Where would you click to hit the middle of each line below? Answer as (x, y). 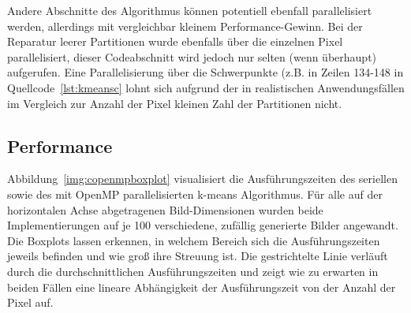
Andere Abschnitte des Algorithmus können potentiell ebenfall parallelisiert (190, 10)
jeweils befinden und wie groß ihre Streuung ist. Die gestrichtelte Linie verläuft (198, 256)
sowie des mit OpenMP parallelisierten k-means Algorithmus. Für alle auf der (195, 194)
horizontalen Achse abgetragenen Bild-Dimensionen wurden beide (165, 209)
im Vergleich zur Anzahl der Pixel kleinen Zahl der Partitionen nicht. (175, 103)
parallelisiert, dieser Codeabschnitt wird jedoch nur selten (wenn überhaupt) (192, 56)
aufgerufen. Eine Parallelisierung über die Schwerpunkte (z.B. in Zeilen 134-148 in (205, 72)
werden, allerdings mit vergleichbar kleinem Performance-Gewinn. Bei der (185, 26)
